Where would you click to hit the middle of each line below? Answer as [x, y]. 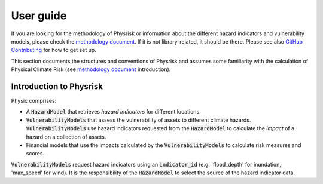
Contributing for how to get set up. [54, 50]
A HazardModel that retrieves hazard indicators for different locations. [114, 112]
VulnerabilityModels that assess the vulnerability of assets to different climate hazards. [138, 120]
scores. [35, 154]
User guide [39, 16]
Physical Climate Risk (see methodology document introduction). [91, 69]
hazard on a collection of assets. [66, 137]
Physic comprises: [34, 101]
